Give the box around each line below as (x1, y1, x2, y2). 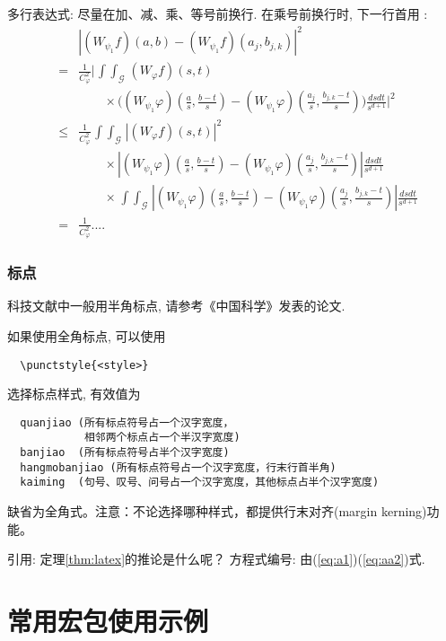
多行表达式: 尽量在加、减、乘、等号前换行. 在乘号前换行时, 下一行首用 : (7, 4, 428, 22)
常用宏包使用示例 (7, 602, 209, 639)
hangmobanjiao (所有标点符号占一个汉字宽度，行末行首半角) (20, 461, 337, 474)
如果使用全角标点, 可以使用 (7, 326, 166, 345)
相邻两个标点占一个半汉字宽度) (83, 431, 240, 444)
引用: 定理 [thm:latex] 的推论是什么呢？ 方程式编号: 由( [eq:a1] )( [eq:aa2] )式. (7, 549, 425, 568)
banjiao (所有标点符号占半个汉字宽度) (20, 446, 230, 460)
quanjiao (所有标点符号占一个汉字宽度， (20, 416, 234, 429)
